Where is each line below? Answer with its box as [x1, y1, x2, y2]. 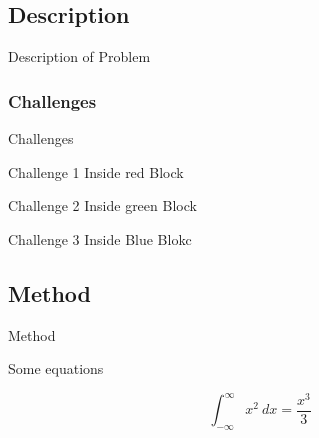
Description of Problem [8, 46, 151, 67]
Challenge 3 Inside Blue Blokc [8, 228, 192, 249]
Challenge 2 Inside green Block [8, 195, 197, 216]
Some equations [8, 358, 104, 379]
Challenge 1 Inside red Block [8, 161, 184, 182]
